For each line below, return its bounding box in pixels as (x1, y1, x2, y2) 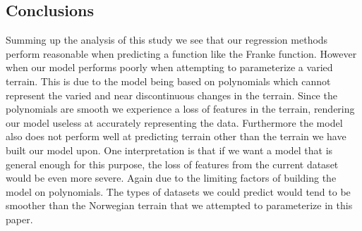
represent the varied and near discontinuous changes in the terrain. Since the (6, 87, 337, 102)
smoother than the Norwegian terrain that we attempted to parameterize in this (6, 198, 353, 213)
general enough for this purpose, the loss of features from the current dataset (6, 156, 339, 171)
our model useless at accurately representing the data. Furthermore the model (6, 115, 343, 130)
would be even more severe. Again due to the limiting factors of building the (6, 170, 337, 185)
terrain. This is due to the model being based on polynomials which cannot (6, 73, 331, 88)
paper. (6, 211, 33, 226)
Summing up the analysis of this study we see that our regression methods (6, 32, 328, 47)
